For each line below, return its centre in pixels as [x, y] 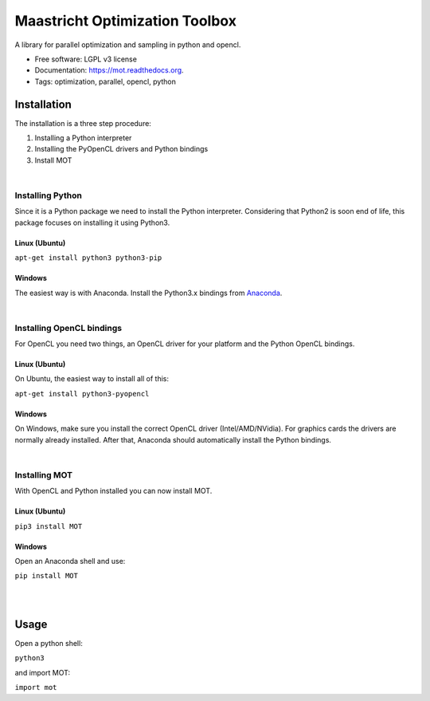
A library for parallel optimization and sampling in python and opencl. [128, 45]
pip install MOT [47, 576]
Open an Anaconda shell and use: [70, 561]
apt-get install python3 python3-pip [88, 258]
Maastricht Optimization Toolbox [125, 21]
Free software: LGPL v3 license [86, 59]
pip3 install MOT [49, 526]
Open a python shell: [49, 643]
